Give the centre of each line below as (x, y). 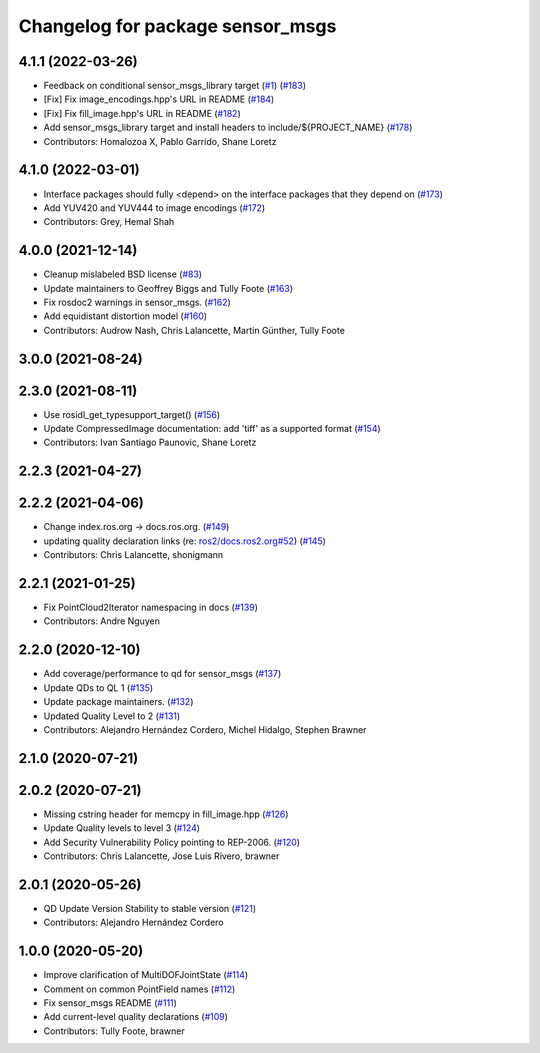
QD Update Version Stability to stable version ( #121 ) (150, 908)
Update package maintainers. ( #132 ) (118, 702)
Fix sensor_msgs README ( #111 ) (110, 1003)
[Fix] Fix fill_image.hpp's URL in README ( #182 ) (142, 113)
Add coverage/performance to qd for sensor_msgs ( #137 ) (162, 674)
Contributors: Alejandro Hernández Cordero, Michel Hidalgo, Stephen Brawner (205, 729)
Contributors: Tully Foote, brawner (114, 1031)
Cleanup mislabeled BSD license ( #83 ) (123, 274)
